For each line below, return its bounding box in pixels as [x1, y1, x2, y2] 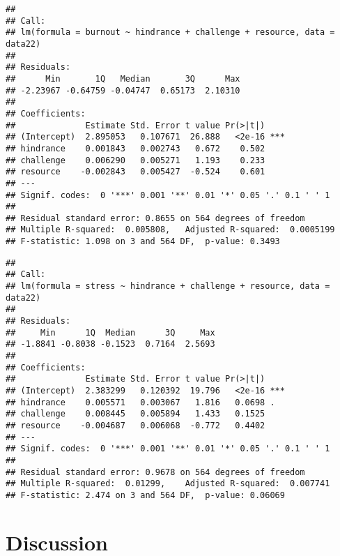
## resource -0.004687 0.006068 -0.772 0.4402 [6, 420, 265, 430]
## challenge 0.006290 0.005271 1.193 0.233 [6, 155, 265, 165]
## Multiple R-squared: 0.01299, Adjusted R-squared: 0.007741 [6, 479, 330, 489]
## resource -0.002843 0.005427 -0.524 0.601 [6, 167, 265, 177]
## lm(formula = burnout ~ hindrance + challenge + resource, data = [6, 27, 335, 38]
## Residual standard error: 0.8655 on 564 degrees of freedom [6, 213, 305, 223]
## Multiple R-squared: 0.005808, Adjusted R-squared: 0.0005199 [6, 225, 335, 235]
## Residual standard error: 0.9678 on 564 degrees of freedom [6, 467, 305, 477]
